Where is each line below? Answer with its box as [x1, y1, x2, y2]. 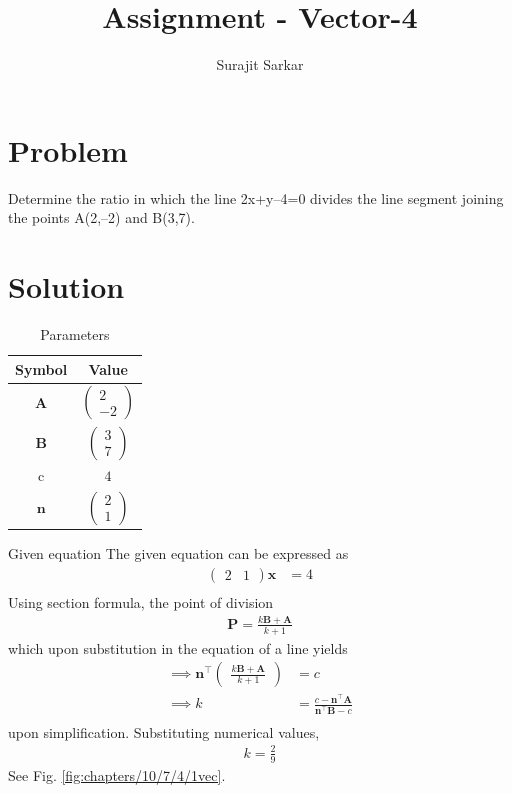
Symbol [15, 358, 68, 379]
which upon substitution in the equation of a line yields [8, 637, 348, 658]
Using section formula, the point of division [8, 591, 274, 612]
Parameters [40, 323, 110, 344]
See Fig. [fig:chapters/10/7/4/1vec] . [8, 764, 226, 785]
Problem [8, 129, 128, 170]
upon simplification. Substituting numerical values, [8, 721, 320, 742]
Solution [8, 266, 125, 307]
